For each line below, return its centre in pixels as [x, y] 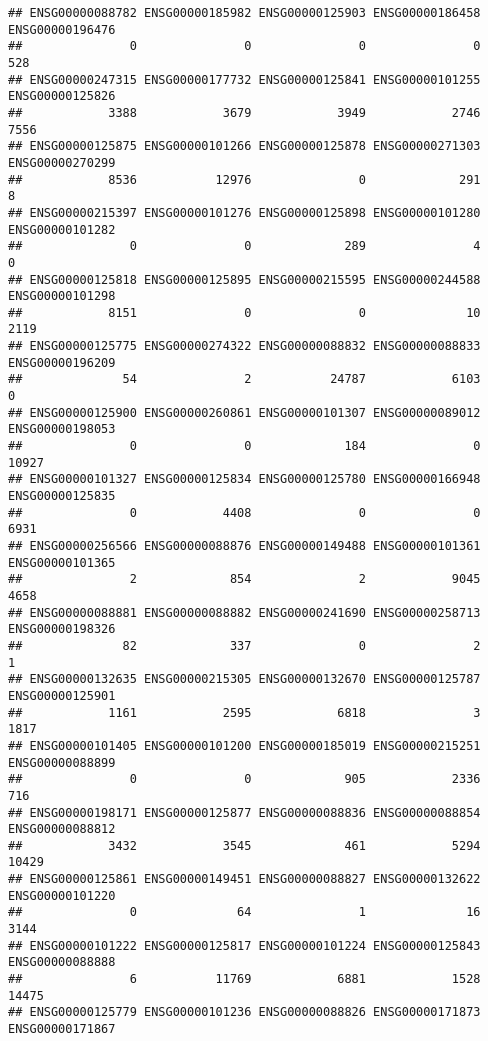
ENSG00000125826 [62, 96]
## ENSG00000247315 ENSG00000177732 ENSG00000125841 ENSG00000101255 [244, 79]
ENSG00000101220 [62, 895]
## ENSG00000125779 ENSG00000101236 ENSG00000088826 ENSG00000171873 [244, 1012]
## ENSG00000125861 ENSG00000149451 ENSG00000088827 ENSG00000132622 [244, 879]
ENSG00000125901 [62, 695]
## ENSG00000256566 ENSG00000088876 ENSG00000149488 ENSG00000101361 [244, 546]
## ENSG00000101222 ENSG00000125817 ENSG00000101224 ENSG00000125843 [244, 945]
